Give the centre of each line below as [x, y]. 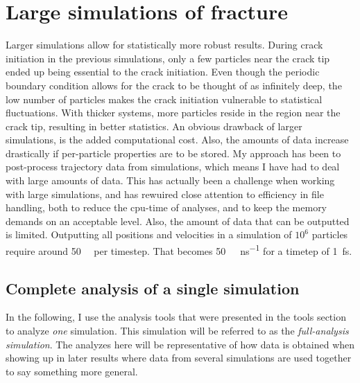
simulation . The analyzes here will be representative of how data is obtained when [180, 344]
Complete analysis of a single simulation [153, 288]
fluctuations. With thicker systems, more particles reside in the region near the [173, 113]
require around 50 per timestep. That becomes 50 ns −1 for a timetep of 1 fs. [179, 250]
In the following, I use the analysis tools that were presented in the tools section [176, 317]
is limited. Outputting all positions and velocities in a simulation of [149, 234]
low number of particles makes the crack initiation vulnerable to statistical [164, 99]
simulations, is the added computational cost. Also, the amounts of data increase [177, 140]
